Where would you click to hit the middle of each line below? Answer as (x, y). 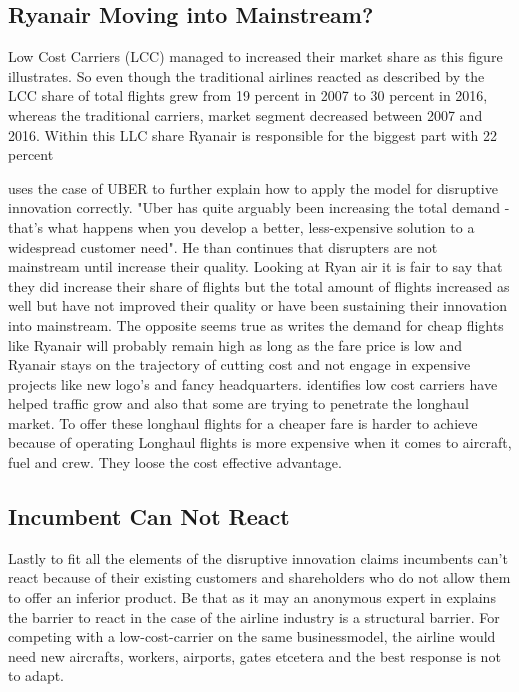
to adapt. (36, 675)
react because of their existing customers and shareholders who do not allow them (259, 577)
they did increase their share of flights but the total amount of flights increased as (259, 285)
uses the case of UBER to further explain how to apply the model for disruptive (253, 187)
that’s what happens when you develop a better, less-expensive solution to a (241, 226)
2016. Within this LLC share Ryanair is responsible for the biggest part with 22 (252, 134)
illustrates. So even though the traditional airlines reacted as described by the (246, 75)
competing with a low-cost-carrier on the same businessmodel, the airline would (252, 636)
